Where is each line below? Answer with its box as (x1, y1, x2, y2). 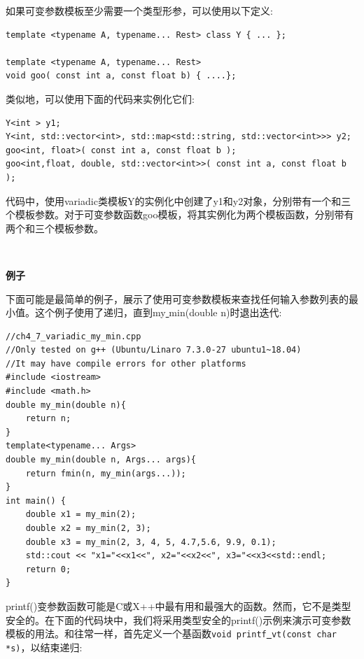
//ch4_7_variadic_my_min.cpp (6, 331, 141, 341)
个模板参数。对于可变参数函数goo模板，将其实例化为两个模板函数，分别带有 (6, 207, 354, 222)
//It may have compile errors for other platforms (6, 358, 246, 369)
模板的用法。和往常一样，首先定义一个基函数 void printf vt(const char (6, 626, 337, 641)
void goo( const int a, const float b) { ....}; (6, 71, 237, 81)
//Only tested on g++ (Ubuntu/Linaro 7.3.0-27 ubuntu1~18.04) (6, 345, 302, 355)
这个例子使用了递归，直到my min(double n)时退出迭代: (34, 305, 282, 320)
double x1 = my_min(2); (25, 509, 136, 520)
